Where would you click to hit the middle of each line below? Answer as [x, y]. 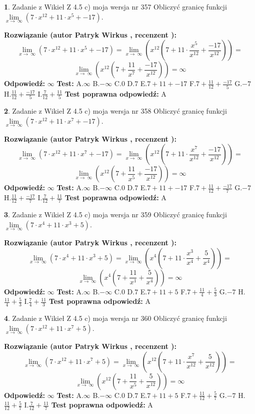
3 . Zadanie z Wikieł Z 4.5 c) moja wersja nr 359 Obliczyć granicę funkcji [115, 215]
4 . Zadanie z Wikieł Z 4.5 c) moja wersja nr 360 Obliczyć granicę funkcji [115, 318]
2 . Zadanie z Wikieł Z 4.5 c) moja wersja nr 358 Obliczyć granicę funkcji [115, 111]
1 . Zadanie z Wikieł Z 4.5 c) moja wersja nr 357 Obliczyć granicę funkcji [115, 7]
